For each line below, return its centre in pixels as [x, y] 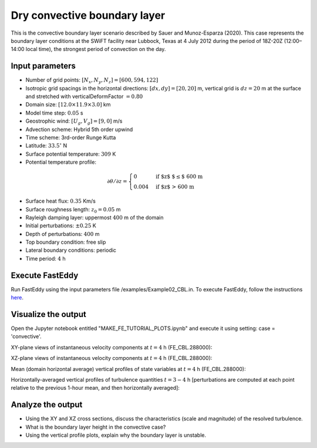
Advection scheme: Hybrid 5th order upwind [79, 129]
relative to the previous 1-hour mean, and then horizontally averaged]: [95, 388]
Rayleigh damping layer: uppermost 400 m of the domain [95, 217]
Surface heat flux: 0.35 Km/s [61, 201]
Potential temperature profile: [61, 162]
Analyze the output [47, 405]
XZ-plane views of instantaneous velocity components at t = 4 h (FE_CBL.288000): [112, 358]
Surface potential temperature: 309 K [71, 154]
